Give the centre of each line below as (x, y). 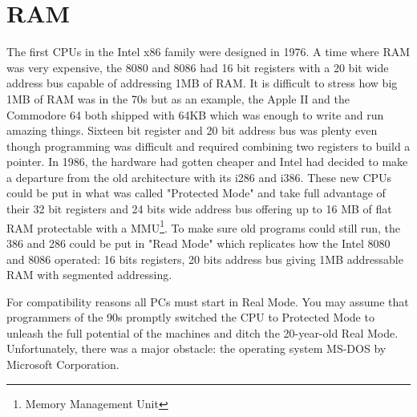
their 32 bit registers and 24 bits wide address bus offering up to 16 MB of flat (199, 209)
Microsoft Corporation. (63, 364)
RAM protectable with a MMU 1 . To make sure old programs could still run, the (204, 226)
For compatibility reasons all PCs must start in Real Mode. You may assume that (208, 301)
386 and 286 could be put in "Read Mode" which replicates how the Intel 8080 (198, 243)
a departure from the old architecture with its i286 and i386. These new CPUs (199, 177)
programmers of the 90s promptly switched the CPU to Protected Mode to (190, 317)
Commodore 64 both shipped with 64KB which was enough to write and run (195, 114)
